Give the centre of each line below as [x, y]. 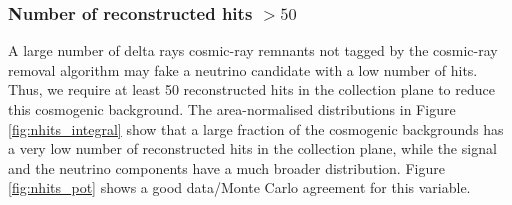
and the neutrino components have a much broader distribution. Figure [226, 167]
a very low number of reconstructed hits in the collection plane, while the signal [252, 148]
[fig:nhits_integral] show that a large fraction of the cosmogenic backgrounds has [256, 128]
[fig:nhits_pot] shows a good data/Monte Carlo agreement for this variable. [239, 187]
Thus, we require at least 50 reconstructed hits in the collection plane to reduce [251, 89]
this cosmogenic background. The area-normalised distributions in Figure [232, 109]
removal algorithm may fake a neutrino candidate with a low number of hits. [243, 69]
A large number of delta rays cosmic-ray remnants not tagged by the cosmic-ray [253, 50]
